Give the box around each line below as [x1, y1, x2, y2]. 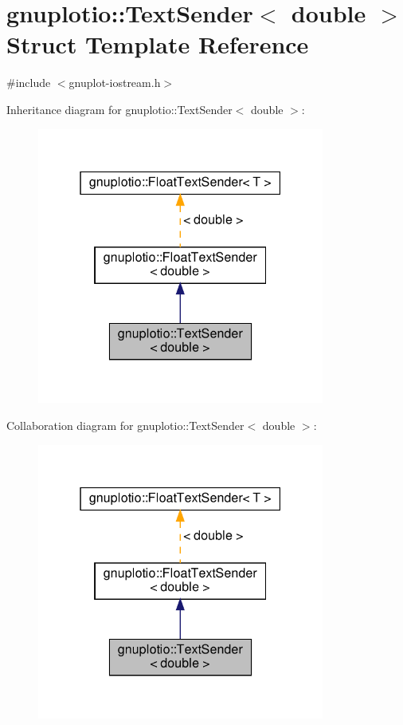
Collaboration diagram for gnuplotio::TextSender [6, 416, 245, 433]
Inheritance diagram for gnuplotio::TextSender [6, 100, 233, 117]
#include [6, 74, 51, 91]
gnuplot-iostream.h [68, 74, 161, 91]
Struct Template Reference [6, 28, 309, 61]
